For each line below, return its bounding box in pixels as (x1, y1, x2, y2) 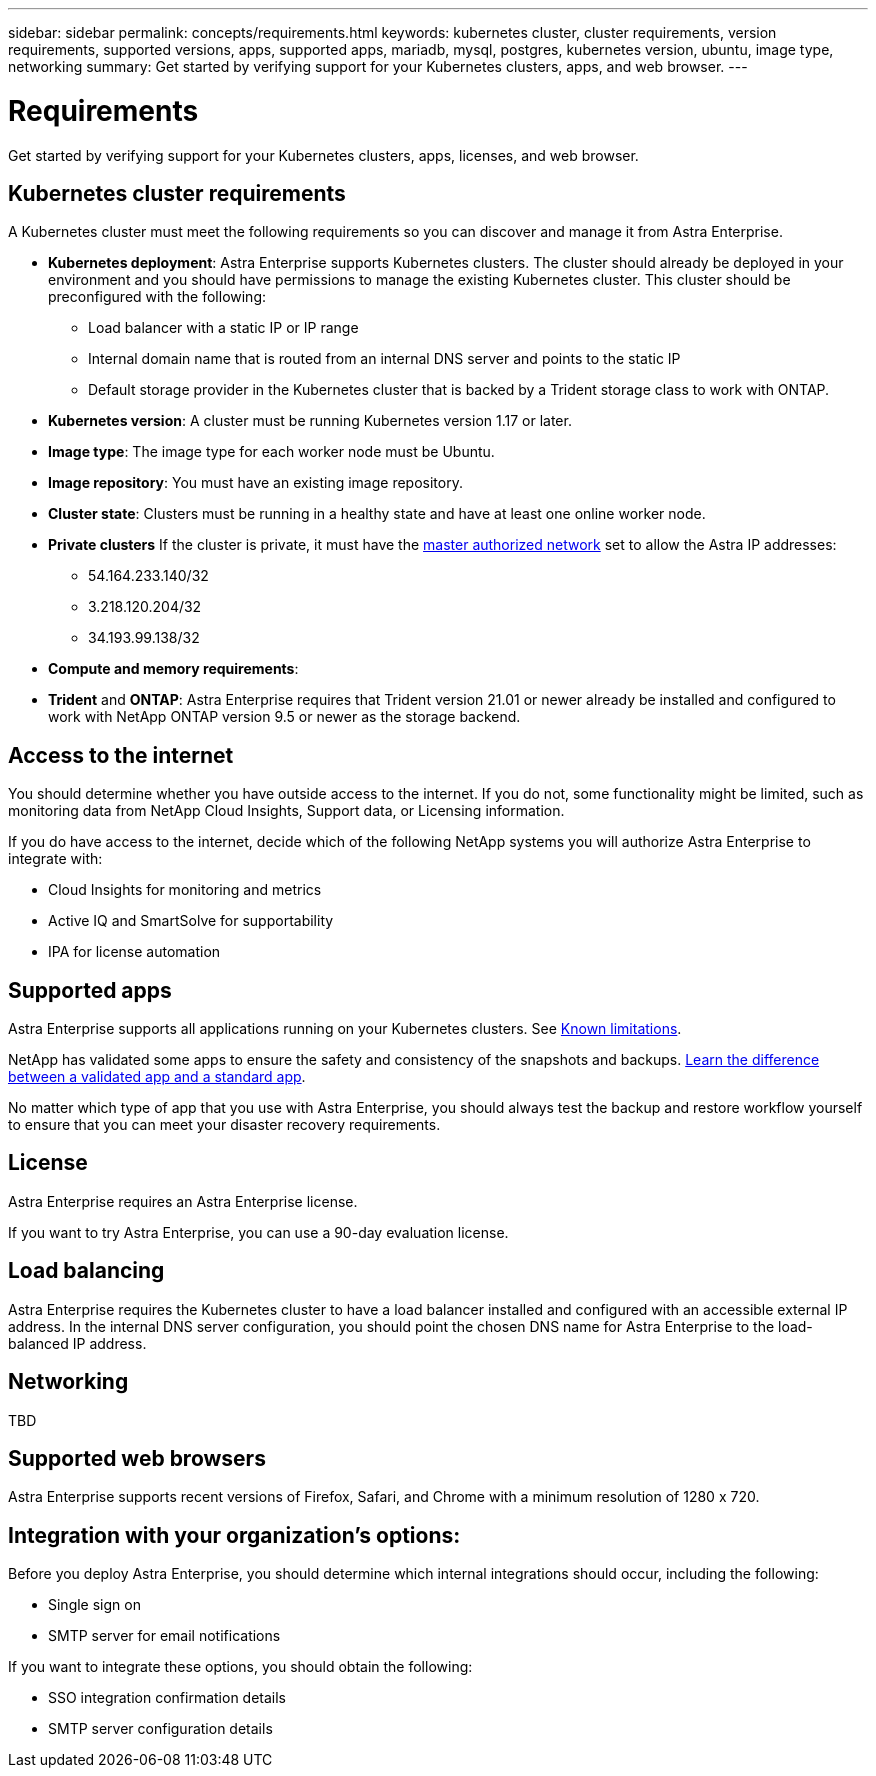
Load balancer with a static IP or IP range (88, 319, 359, 337)
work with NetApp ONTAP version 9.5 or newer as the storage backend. (48, 708, 521, 726)
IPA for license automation (48, 943, 221, 961)
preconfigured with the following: (48, 288, 267, 306)
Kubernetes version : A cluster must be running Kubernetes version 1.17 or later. (48, 412, 572, 430)
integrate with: (8, 850, 103, 868)
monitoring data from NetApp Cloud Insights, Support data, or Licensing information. (8, 802, 565, 820)
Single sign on (48, 1596, 141, 1614)
